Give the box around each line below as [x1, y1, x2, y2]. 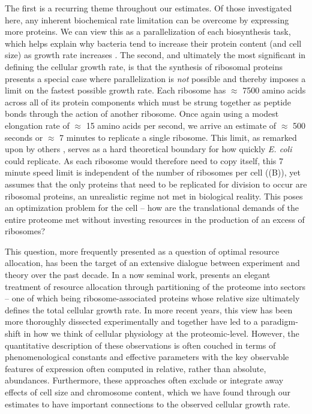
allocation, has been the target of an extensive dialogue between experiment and [5, 256, 300, 269]
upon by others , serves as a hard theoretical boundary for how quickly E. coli [5, 143, 292, 155]
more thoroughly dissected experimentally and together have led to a [5, 315, 258, 328]
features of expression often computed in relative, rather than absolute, [5, 362, 266, 374]
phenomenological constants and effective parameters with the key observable [5, 350, 289, 363]
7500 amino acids [242, 84, 306, 96]
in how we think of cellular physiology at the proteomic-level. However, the [23, 327, 299, 340]
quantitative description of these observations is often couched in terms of [5, 339, 276, 351]
